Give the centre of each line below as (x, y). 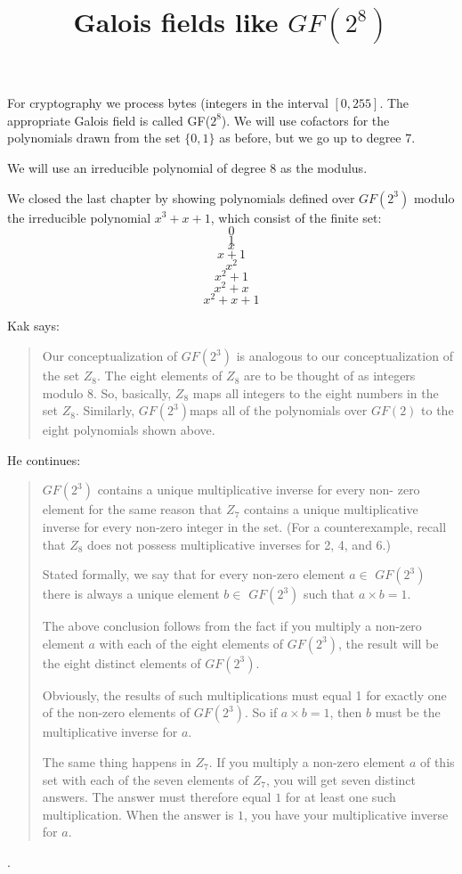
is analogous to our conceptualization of (344, 356)
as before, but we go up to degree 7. (317, 138)
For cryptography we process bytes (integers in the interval (168, 103)
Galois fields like (176, 22)
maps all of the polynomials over (278, 410)
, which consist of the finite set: (296, 217)
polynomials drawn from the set (94, 138)
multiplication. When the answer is (138, 814)
